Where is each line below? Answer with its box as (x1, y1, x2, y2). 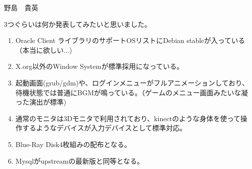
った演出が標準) (15, 97, 67, 107)
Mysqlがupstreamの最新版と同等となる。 (15, 155, 144, 166)
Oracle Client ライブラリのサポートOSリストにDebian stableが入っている (15, 35, 245, 45)
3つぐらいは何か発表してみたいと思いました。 (4, 19, 151, 29)
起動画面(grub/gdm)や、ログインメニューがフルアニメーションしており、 (15, 77, 249, 87)
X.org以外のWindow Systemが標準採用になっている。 (15, 61, 184, 71)
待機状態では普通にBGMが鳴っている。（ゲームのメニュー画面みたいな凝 (15, 87, 248, 97)
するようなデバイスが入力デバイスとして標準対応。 (22, 123, 187, 133)
